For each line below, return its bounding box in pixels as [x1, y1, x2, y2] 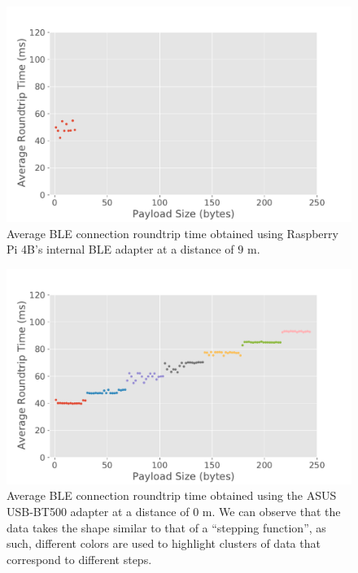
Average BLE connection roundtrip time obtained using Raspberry [7, 224, 338, 241]
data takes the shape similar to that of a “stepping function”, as [7, 519, 326, 536]
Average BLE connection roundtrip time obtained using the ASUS [7, 487, 337, 504]
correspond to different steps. [7, 550, 152, 567]
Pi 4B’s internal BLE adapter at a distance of [7, 241, 234, 258]
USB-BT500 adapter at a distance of [7, 502, 190, 519]
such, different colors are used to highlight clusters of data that [7, 535, 321, 552]
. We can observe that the [212, 502, 341, 519]
